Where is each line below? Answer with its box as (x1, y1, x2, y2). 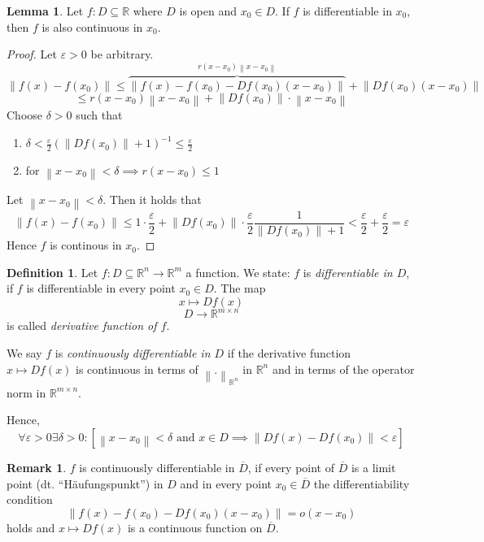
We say (7, 344, 42, 361)
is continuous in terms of (76, 360, 198, 377)
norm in (7, 384, 46, 401)
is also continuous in (41, 18, 143, 35)
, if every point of (247, 459, 334, 475)
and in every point (180, 475, 273, 492)
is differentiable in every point (26, 280, 176, 297)
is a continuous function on (127, 518, 263, 535)
